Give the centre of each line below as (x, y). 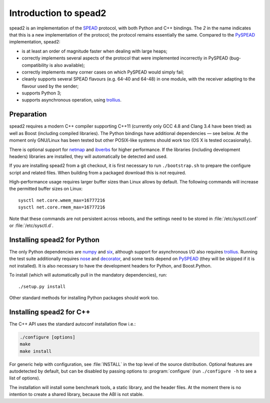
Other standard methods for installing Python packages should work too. (84, 297)
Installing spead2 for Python (54, 240)
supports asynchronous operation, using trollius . (72, 100)
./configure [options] (47, 337)
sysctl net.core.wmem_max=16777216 (62, 200)
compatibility (35, 65)
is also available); (67, 65)
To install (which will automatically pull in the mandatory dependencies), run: (88, 275)
